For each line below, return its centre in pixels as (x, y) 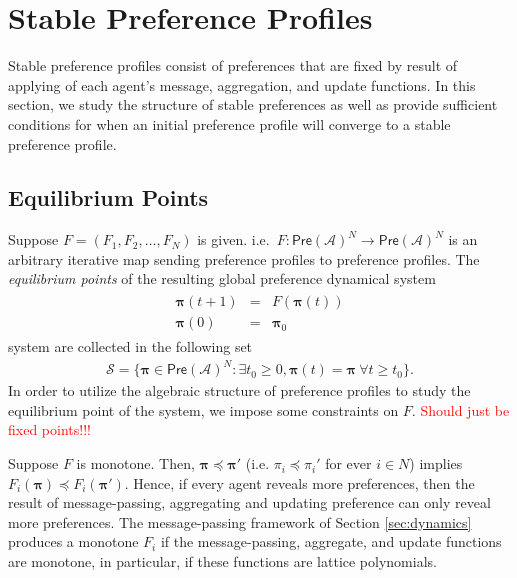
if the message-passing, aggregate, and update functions (331, 541)
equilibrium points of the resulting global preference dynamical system (222, 278)
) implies (436, 463)
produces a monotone (73, 541)
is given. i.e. (233, 239)
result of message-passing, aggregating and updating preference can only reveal (249, 502)
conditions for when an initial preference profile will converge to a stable (229, 123)
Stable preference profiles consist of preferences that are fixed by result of (233, 65)
